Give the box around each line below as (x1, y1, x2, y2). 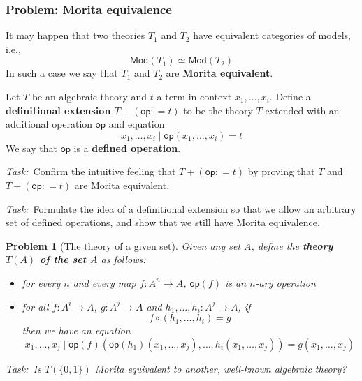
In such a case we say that (6, 66, 118, 80)
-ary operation (255, 275, 316, 290)
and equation (108, 117, 165, 131)
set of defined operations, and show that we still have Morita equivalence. (6, 215, 320, 230)
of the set (39, 252, 87, 267)
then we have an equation (22, 323, 131, 338)
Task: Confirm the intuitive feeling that (6, 164, 176, 179)
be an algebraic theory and (31, 89, 147, 103)
